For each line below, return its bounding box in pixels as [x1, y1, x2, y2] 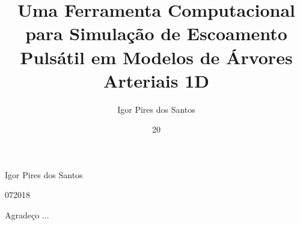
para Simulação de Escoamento [25, 21, 287, 46]
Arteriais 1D [103, 68, 209, 92]
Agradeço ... [5, 209, 49, 221]
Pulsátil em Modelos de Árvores [20, 44, 293, 69]
